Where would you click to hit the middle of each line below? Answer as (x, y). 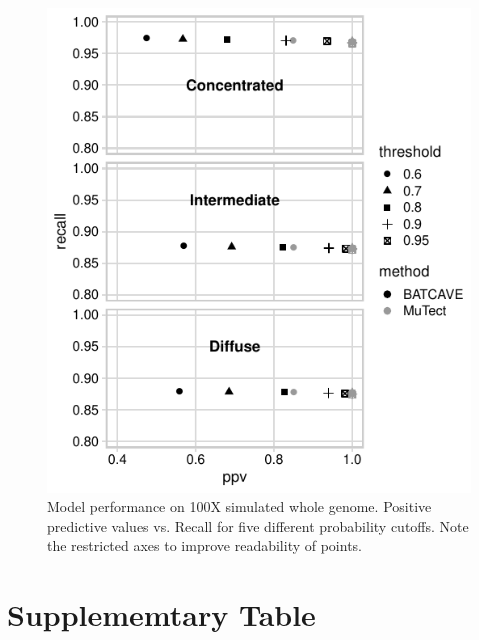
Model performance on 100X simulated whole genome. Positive (239, 506)
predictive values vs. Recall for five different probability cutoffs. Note (258, 525)
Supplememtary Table (161, 614)
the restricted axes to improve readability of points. (204, 545)
